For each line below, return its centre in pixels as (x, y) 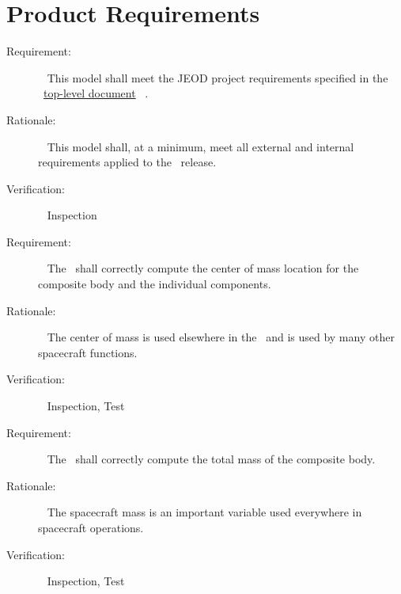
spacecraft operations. (91, 527)
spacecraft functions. (88, 352)
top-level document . (96, 93)
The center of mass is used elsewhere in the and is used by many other (221, 337)
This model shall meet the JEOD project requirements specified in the (218, 77)
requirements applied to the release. (127, 162)
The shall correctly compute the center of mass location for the (203, 268)
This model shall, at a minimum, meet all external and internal (200, 146)
